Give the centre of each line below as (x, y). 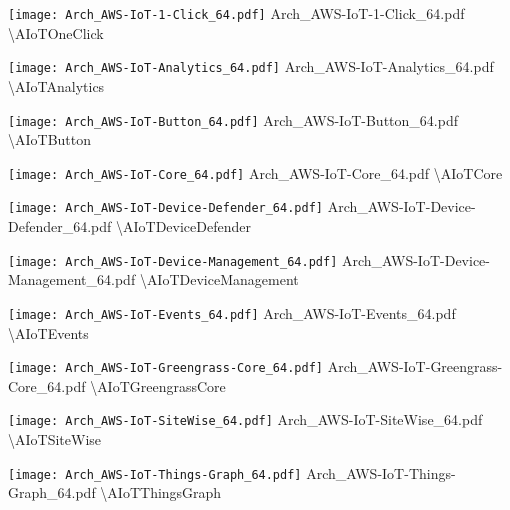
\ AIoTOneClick (56, 32)
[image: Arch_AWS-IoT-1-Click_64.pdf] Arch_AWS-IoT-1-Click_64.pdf (236, 13)
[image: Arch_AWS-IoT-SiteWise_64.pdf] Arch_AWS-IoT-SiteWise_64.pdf (245, 419)
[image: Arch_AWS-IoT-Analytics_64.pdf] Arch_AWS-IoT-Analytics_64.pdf (251, 66)
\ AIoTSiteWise (55, 439)
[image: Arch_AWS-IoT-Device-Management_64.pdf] (173, 261)
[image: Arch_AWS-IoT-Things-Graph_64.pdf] (155, 474)
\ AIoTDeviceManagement (219, 279)
